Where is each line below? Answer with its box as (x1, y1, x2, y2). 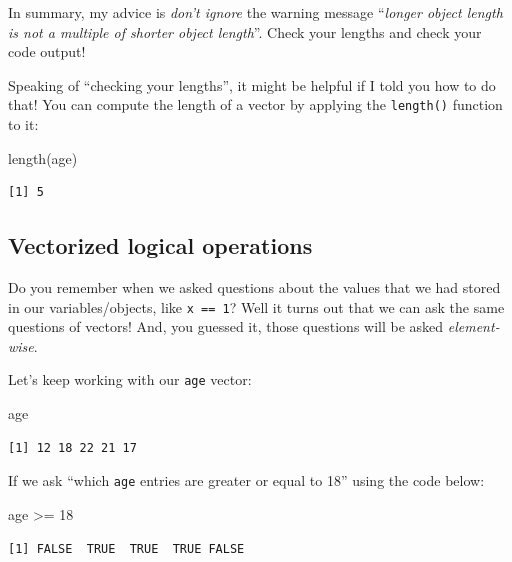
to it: (8, 114, 39, 135)
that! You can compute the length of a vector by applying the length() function (8, 94, 503, 115)
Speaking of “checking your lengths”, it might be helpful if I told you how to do (8, 74, 496, 95)
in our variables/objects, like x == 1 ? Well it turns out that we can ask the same (8, 296, 505, 317)
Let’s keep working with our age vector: (8, 369, 252, 390)
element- (447, 316, 500, 337)
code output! (8, 41, 86, 62)
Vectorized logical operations (8, 230, 313, 261)
